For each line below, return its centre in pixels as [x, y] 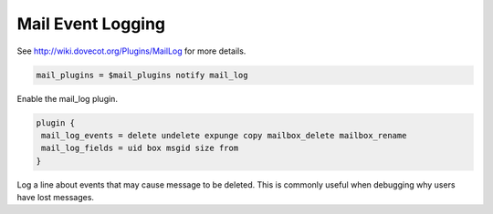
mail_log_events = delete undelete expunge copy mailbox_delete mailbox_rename [224, 135]
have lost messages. [56, 198]
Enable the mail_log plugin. [68, 98]
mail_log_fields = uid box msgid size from [140, 148]
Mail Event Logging [91, 24]
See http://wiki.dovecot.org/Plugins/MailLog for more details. [131, 51]
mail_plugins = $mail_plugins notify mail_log [142, 75]
